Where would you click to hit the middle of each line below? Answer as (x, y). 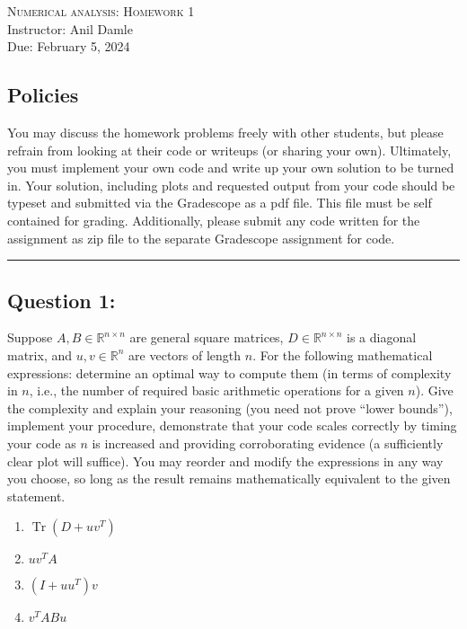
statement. (36, 496)
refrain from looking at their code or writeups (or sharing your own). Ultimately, (229, 150)
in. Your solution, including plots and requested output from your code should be (231, 185)
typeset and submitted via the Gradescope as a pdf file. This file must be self (220, 203)
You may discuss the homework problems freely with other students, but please (225, 132)
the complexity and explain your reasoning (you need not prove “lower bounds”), (230, 408)
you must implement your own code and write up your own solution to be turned (231, 168)
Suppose (30, 337)
